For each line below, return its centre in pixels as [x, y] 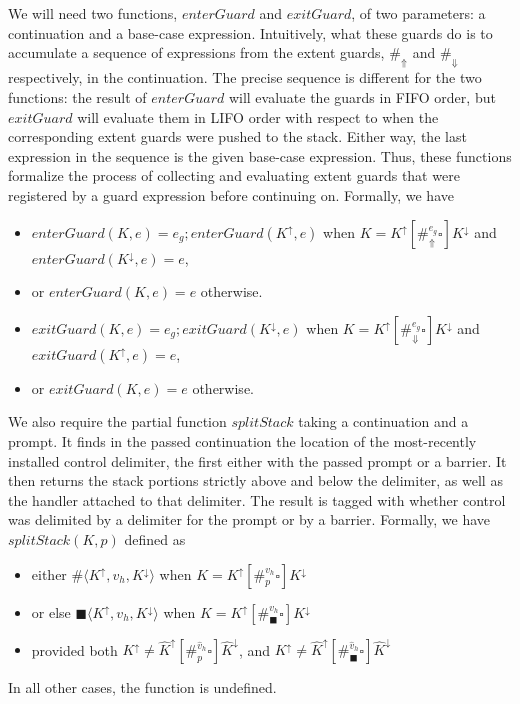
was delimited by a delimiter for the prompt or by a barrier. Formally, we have [249, 519]
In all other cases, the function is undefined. [142, 687]
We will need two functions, [93, 13]
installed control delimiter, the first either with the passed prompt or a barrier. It [257, 460]
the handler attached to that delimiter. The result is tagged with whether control [257, 499]
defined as [155, 538]
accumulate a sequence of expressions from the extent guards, [196, 52]
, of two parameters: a [418, 13]
